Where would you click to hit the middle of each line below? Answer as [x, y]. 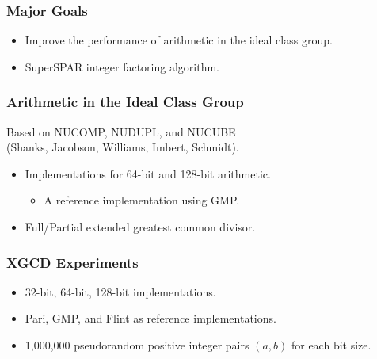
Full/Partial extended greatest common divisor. [140, 227]
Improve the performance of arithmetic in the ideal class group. [179, 40]
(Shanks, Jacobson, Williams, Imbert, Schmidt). [123, 147]
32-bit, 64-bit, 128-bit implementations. [120, 291]
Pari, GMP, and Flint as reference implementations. [150, 318]
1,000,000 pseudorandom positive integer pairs [137, 345]
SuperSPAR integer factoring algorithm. [122, 66]
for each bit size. [331, 345]
